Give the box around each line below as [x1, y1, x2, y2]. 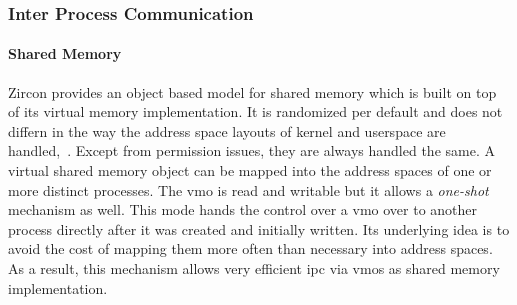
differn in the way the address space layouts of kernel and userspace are [8, 120, 446, 141]
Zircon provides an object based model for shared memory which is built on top [8, 81, 497, 102]
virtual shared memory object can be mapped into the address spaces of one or [8, 160, 492, 181]
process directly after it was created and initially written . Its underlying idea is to [8, 218, 510, 239]
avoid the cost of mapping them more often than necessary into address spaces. [8, 238, 493, 259]
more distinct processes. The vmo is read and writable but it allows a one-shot [8, 179, 489, 200]
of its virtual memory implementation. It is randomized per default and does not [8, 101, 503, 122]
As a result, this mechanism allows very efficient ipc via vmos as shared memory [8, 257, 500, 278]
